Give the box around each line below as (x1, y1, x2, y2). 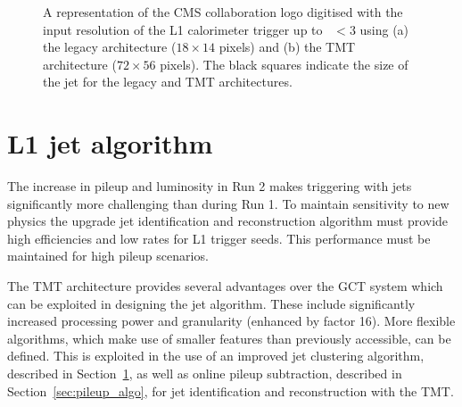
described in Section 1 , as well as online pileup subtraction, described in (7, 364, 402, 383)
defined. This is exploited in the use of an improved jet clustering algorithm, (7, 346, 425, 365)
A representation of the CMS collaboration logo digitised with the (43, 3, 403, 21)
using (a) (359, 20, 409, 38)
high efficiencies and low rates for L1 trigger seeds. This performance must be (7, 228, 431, 247)
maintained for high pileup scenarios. (7, 246, 209, 265)
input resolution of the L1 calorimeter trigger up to (43, 20, 323, 38)
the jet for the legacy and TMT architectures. (43, 72, 293, 91)
